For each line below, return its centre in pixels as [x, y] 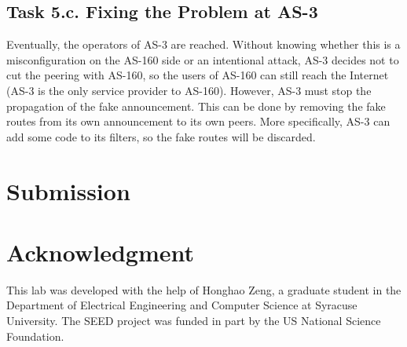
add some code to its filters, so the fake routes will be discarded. [161, 136]
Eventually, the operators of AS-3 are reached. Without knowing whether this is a [203, 44]
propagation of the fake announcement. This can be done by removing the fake [196, 106]
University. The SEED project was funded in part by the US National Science [194, 321]
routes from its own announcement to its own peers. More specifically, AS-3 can [198, 121]
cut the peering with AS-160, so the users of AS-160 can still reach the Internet [198, 75]
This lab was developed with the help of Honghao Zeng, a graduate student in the [204, 289]
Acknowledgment [100, 252]
